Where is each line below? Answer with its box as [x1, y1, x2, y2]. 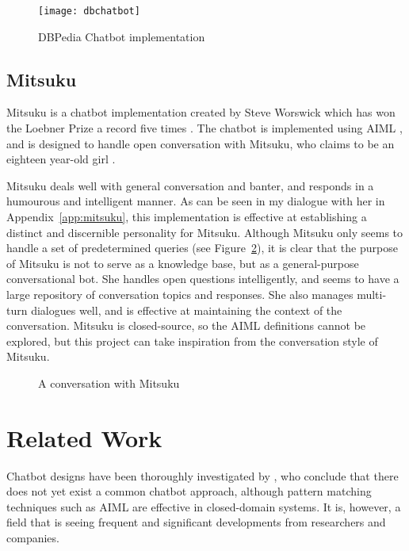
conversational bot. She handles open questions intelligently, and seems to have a [6, 270, 399, 287]
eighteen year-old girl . [6, 151, 116, 167]
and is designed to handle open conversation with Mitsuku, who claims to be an [6, 135, 395, 151]
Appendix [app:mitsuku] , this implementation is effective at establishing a [6, 209, 367, 225]
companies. [6, 530, 59, 546]
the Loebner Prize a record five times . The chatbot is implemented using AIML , [6, 120, 403, 136]
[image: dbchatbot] [38, 6, 140, 17]
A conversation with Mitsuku [38, 374, 180, 391]
